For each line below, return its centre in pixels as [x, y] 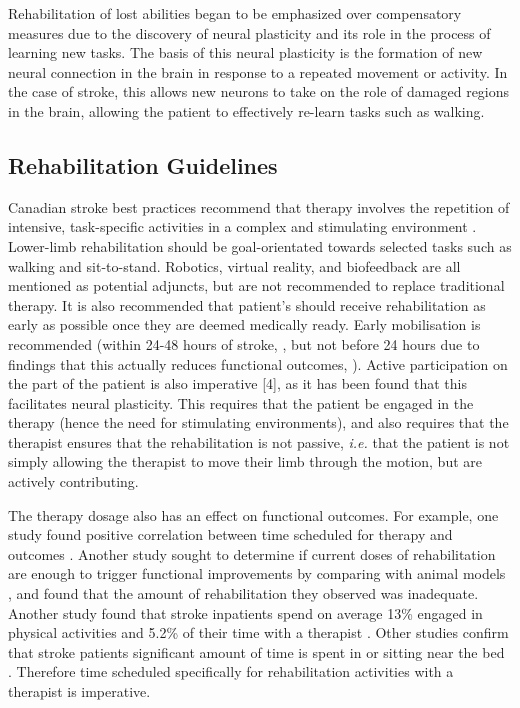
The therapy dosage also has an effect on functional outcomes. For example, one [253, 514]
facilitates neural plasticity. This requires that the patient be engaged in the [241, 402]
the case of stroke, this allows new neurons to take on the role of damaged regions [259, 91]
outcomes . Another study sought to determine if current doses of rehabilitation [252, 553]
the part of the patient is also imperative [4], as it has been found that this [237, 383]
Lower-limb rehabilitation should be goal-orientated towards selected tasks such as [260, 245]
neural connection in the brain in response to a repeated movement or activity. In [258, 71]
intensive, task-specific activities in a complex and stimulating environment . [242, 226]
